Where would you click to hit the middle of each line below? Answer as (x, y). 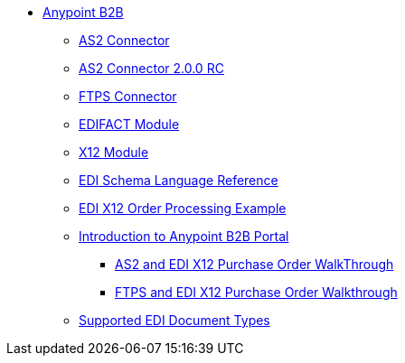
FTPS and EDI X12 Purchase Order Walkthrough (256, 292)
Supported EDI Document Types (174, 320)
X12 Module (114, 152)
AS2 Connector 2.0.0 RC (151, 68)
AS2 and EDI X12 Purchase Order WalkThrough (254, 264)
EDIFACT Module (129, 124)
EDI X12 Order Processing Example (183, 208)
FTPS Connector (128, 96)
